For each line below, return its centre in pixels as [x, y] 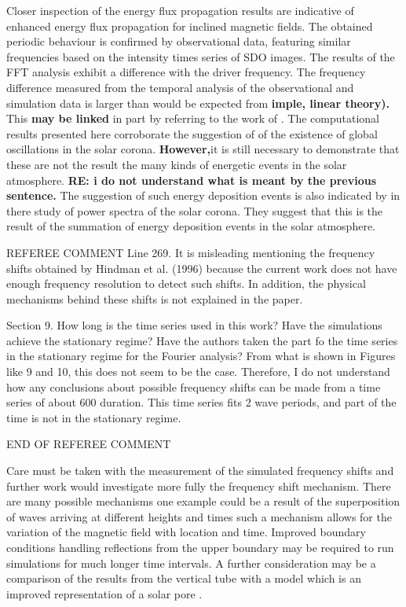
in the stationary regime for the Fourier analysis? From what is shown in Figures [201, 356]
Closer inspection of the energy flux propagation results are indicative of [180, 10]
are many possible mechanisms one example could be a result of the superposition [203, 501]
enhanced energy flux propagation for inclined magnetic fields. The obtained [190, 26]
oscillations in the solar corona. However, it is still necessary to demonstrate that [203, 149]
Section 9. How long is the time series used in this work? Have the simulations [194, 325]
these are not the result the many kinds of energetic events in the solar [177, 164]
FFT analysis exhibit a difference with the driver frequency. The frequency [186, 72]
